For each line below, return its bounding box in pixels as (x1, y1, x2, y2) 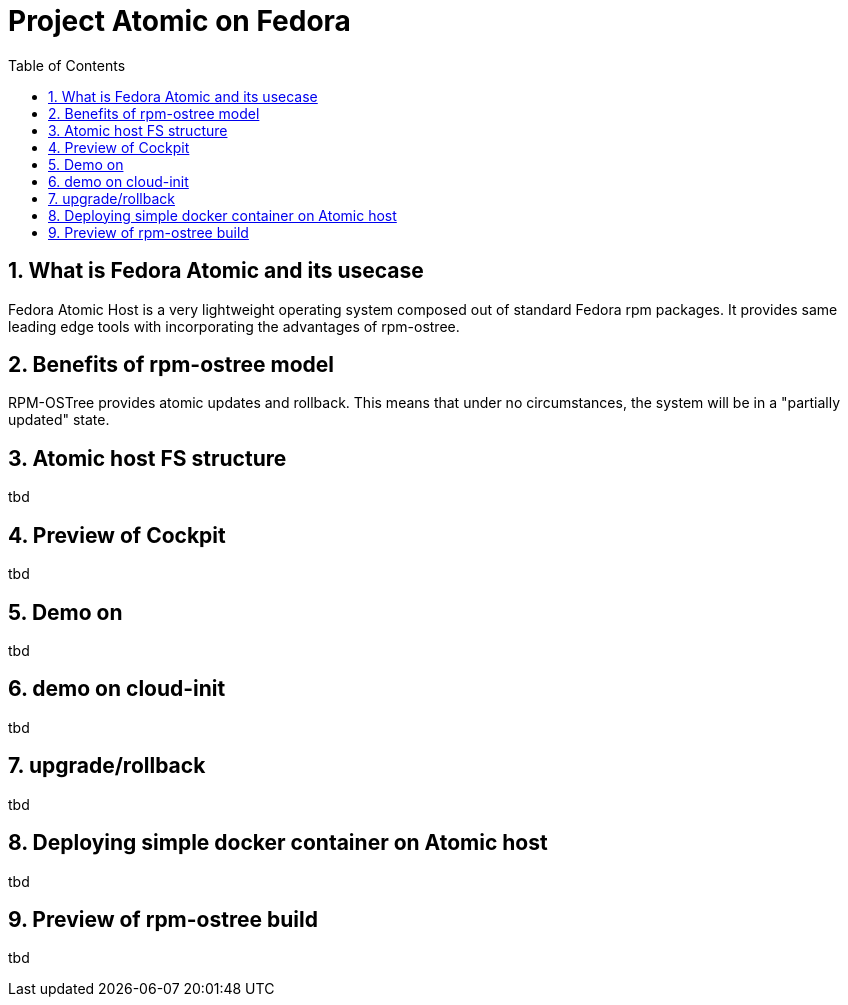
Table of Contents (8, 56, 126, 74)
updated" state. (8, 411, 110, 429)
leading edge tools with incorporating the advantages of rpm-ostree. (8, 317, 460, 335)
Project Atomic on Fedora (8, 4, 351, 38)
